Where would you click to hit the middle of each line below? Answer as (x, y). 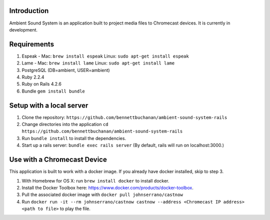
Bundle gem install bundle (53, 91)
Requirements (32, 44)
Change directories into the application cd (65, 124)
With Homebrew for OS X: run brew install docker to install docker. (95, 180)
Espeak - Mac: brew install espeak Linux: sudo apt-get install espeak (105, 56)
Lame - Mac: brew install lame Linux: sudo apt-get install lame (98, 63)
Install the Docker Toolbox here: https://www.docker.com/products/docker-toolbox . (107, 187)
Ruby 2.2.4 (33, 77)
